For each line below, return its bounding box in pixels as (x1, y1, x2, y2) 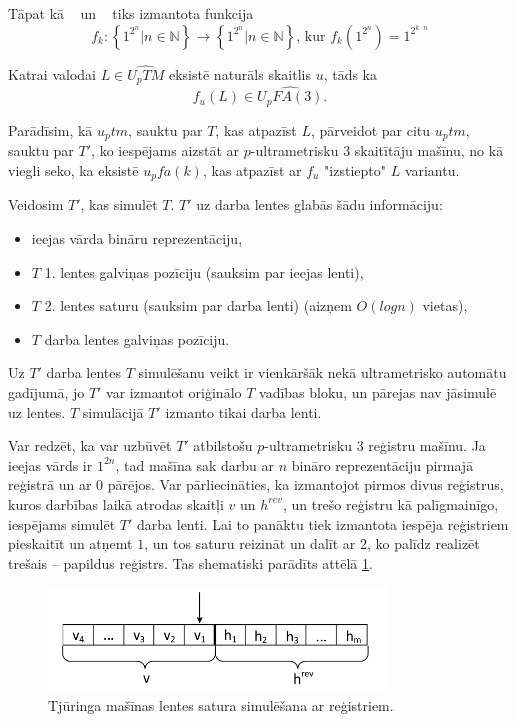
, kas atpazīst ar (202, 159, 302, 180)
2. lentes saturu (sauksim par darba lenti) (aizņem (44, 295, 352, 316)
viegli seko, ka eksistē (8, 159, 139, 180)
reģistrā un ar (8, 474, 92, 495)
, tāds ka (323, 63, 378, 84)
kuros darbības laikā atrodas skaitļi (8, 493, 224, 514)
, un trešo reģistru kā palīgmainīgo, (282, 493, 499, 514)
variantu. (404, 159, 460, 180)
